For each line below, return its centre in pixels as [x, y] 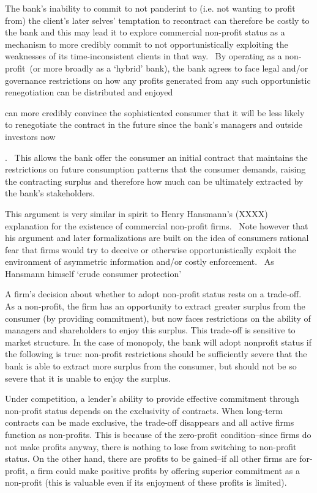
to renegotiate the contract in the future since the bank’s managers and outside [154, 124]
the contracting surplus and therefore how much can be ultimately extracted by [154, 181]
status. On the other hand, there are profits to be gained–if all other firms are [151, 458]
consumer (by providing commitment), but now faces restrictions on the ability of [158, 318]
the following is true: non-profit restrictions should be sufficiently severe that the [156, 354]
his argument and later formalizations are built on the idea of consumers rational [157, 238]
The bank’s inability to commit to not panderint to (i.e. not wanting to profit [150, 8]
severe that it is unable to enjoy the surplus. [88, 378]
